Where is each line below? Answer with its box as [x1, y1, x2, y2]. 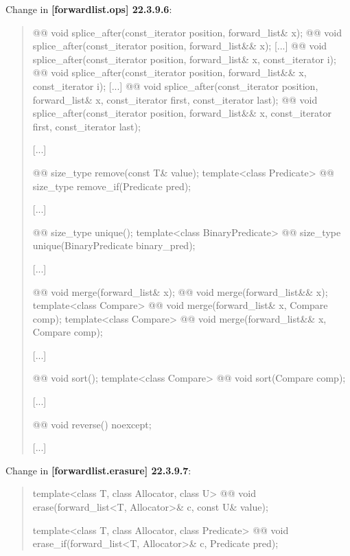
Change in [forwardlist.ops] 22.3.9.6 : [5, 2, 172, 16]
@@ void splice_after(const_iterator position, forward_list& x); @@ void [32, 25, 342, 39]
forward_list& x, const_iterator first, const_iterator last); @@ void [32, 92, 318, 106]
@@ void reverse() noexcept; [32, 417, 152, 431]
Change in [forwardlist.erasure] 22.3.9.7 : [5, 463, 191, 477]
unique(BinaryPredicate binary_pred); [32, 238, 196, 253]
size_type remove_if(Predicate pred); [32, 178, 191, 193]
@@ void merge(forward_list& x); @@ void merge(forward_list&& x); [32, 284, 328, 299]
